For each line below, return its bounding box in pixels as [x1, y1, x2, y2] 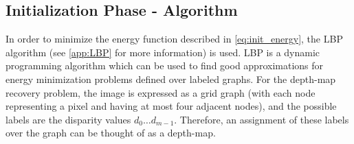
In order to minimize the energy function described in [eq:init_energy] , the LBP [5, 32, 343, 46]
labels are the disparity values [5, 112, 131, 126]
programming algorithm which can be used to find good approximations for [5, 58, 324, 73]
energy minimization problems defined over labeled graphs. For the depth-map [5, 71, 336, 86]
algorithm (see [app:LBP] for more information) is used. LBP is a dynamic [5, 45, 320, 59]
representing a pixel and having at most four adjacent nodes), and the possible [5, 99, 337, 113]
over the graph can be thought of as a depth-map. [5, 125, 216, 140]
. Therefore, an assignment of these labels [174, 112, 349, 126]
